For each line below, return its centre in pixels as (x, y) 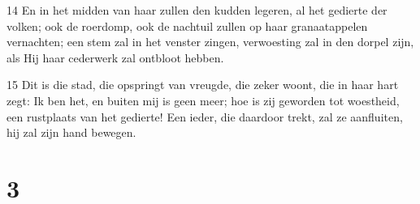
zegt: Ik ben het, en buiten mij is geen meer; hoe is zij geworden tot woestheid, (203, 100)
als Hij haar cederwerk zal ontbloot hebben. (115, 57)
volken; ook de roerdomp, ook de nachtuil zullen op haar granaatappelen (187, 25)
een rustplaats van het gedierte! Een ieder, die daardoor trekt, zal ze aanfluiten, (205, 116)
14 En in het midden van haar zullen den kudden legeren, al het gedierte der (197, 10)
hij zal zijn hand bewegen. (71, 132)
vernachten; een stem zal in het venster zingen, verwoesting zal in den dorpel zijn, (210, 42)
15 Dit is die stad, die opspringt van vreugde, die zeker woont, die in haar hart (203, 85)
